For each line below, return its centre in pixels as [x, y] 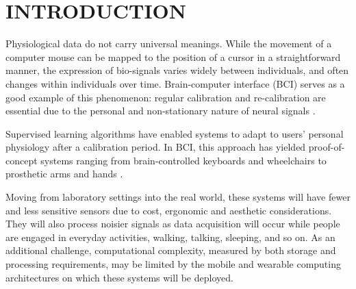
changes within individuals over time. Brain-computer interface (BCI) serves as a [175, 83]
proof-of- [327, 147]
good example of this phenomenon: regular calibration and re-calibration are [166, 97]
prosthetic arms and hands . [64, 174]
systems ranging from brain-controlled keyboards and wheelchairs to [183, 160]
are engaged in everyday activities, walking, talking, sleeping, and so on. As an [170, 237]
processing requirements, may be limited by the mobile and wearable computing [173, 264]
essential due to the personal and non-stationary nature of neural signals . [161, 111]
